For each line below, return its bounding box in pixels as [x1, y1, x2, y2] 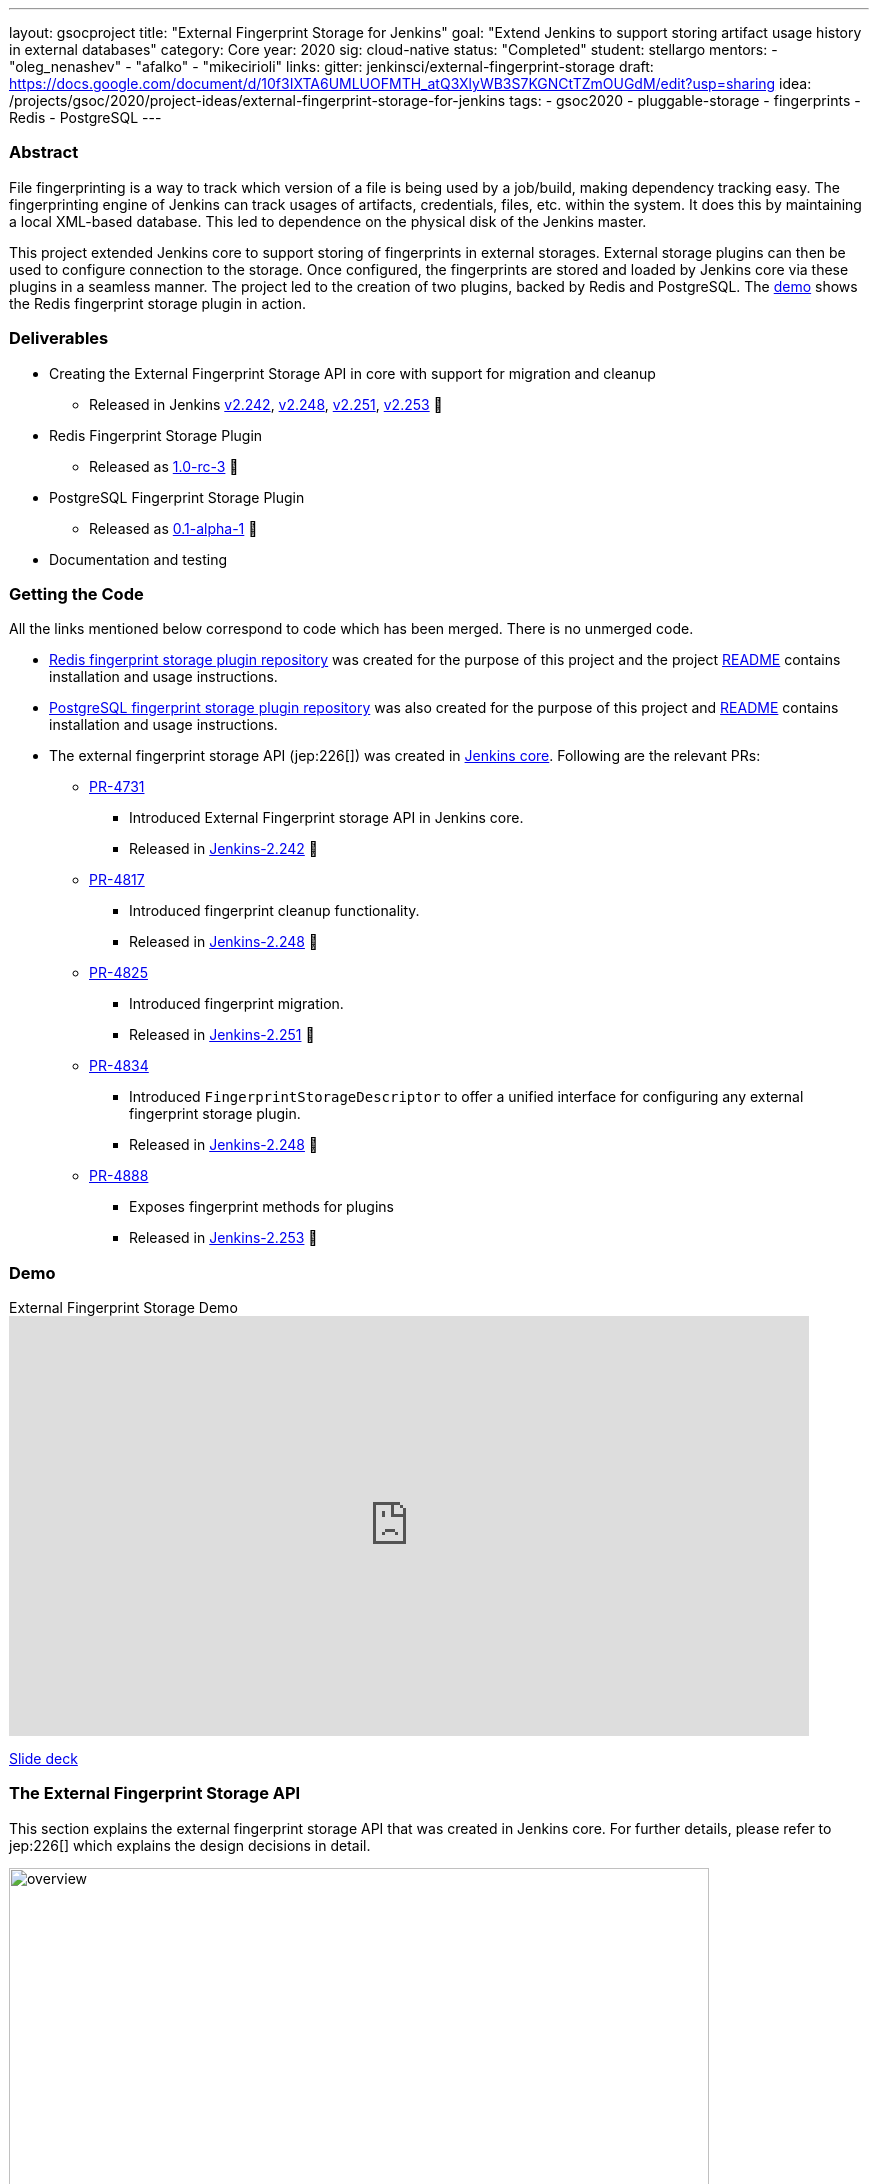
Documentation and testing [49, 550, 228, 568]
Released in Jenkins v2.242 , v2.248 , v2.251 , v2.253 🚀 [89, 395, 443, 413]
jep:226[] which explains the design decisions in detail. [9, 1836, 371, 1854]
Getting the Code [9, 583, 144, 604]
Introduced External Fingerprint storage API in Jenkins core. [129, 809, 524, 827]
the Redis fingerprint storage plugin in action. [9, 294, 307, 312]
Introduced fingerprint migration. [129, 995, 344, 1013]
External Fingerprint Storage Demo [9, 1299, 238, 1316]
